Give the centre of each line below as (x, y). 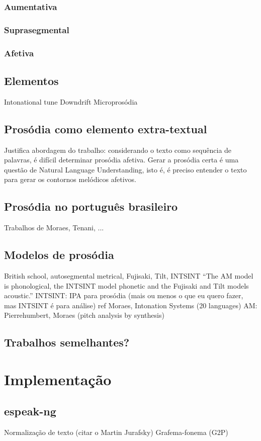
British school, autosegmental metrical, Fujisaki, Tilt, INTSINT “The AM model (129, 275)
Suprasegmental (37, 29)
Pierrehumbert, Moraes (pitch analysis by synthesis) (84, 315)
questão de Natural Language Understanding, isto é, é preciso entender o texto (125, 169)
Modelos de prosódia (59, 255)
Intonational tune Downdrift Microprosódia (71, 101)
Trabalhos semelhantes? (67, 342)
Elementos (31, 80)
